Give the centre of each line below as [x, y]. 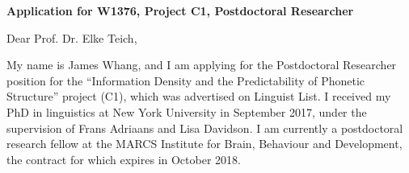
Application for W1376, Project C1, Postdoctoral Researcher [180, 10]
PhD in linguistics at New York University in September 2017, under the [187, 111]
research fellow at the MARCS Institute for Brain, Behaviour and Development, [204, 144]
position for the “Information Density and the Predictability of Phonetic [186, 80]
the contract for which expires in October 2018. [124, 159]
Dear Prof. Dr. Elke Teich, [72, 37]
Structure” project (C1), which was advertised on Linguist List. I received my [199, 96]
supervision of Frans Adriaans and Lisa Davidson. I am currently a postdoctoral [205, 128]
